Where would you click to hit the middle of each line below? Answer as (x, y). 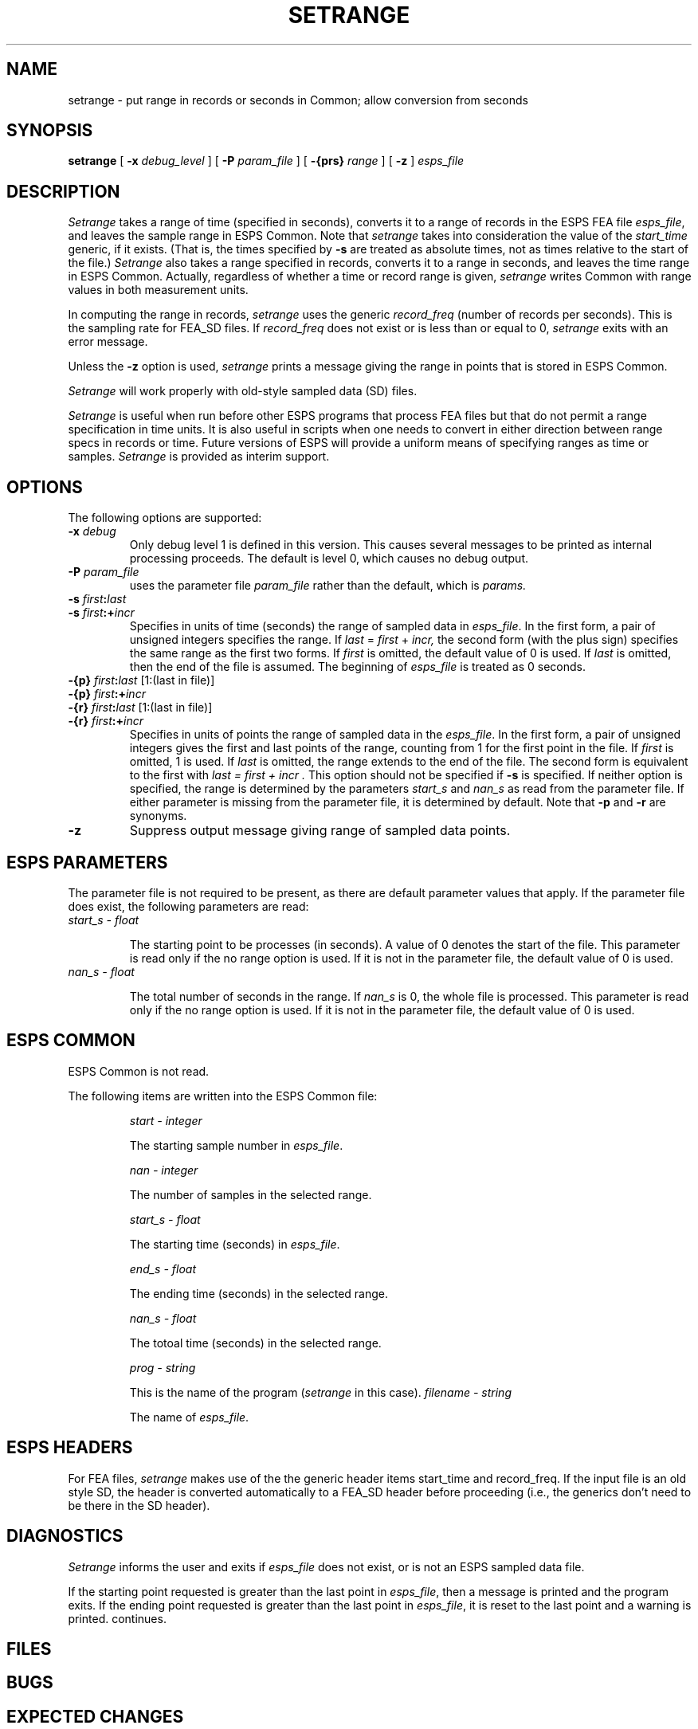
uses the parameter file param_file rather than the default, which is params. (328, 586)
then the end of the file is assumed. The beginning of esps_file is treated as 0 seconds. (358, 667)
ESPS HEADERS (70, 1448)
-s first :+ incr (101, 613)
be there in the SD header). (139, 1505)
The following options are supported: (165, 518)
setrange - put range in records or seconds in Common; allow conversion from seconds (298, 100)
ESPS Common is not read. (139, 1071)
